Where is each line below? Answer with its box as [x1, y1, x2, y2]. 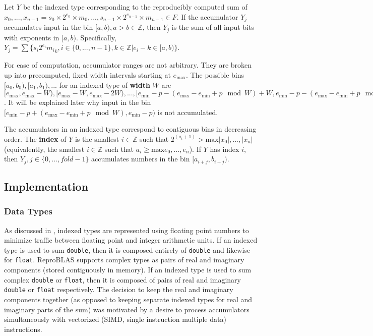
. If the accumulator [176, 11, 238, 22]
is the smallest [75, 133, 119, 144]
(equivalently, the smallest [4, 143, 85, 154]
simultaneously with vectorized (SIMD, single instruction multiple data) [4, 314, 226, 324]
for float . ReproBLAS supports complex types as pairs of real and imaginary [4, 254, 244, 265]
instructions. [4, 323, 42, 334]
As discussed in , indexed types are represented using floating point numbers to [4, 225, 249, 235]
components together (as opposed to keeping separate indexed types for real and [4, 294, 253, 304]
